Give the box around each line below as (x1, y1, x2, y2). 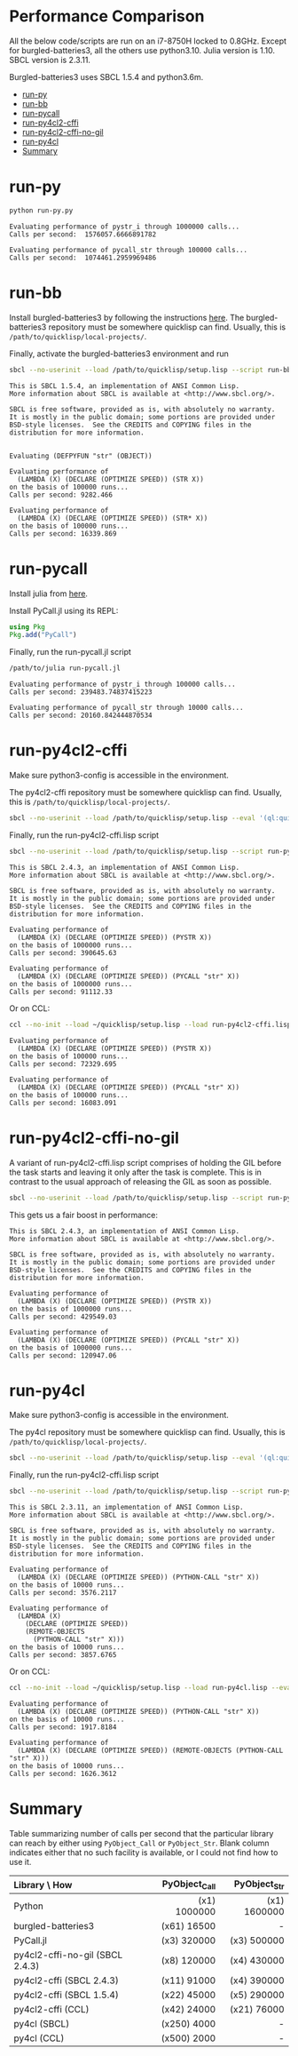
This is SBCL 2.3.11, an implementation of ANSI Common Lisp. (9, 1503, 244, 1512)
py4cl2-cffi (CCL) (13, 2004, 90, 2016)
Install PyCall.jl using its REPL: (9, 605, 119, 616)
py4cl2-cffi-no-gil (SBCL (13, 1948, 123, 1961)
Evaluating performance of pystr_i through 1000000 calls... (9, 222, 240, 231)
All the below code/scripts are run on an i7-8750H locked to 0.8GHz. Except (9, 36, 286, 46)
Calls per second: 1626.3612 (9, 1770, 117, 1779)
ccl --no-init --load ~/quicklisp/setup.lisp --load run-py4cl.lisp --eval (9, 1684, 295, 1693)
